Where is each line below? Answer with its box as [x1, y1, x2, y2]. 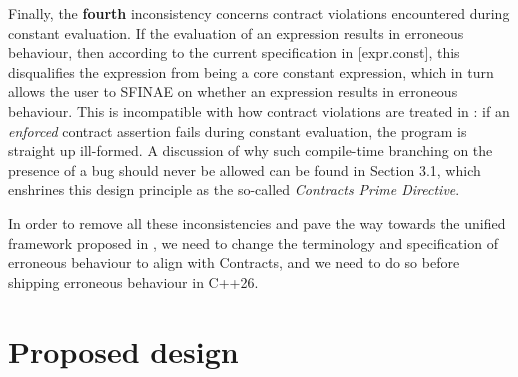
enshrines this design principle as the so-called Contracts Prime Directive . [8, 179, 460, 200]
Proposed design [8, 330, 239, 371]
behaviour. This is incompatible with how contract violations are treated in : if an [8, 100, 510, 121]
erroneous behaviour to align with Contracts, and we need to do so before [8, 252, 460, 273]
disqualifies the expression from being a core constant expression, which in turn [8, 61, 494, 82]
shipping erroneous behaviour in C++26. [8, 271, 259, 292]
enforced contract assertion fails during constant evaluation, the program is [8, 120, 467, 141]
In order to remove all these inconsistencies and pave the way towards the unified [8, 212, 506, 233]
